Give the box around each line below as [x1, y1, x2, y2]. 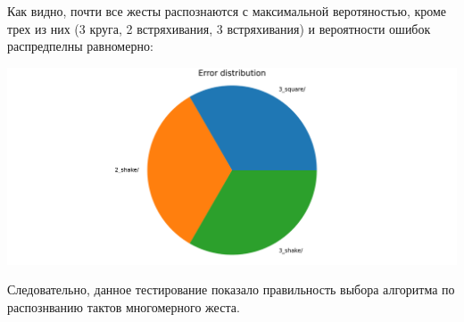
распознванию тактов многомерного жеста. [7, 297, 240, 316]
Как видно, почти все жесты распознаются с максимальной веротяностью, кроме [7, 2, 447, 20]
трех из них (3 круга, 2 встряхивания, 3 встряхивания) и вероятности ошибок [7, 19, 431, 37]
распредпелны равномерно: [7, 37, 153, 55]
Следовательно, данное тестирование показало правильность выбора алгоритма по [7, 280, 455, 299]
